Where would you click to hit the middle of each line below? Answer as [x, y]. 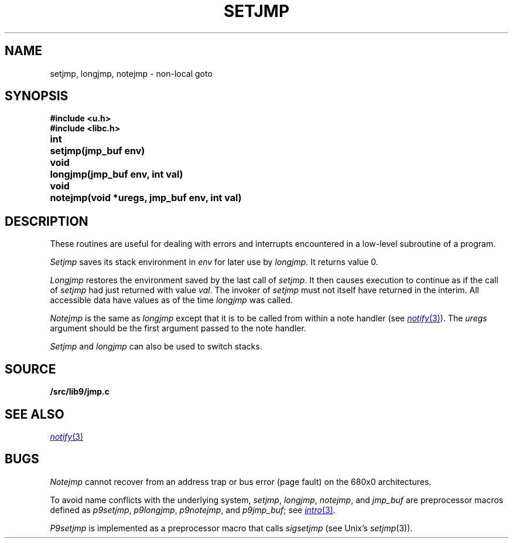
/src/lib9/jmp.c [80, 392]
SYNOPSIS [37, 96]
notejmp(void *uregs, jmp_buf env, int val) [146, 198]
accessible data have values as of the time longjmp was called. [171, 300]
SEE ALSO [35, 414]
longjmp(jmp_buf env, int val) [117, 174]
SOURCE [30, 369]
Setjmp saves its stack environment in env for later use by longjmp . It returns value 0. [214, 262]
